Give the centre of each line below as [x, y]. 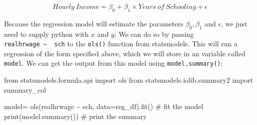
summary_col [25, 89]
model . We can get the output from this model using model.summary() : [113, 63]
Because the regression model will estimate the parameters [94, 23]
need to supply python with [46, 34]
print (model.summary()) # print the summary [75, 116]
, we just [234, 23]
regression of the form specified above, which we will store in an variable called [125, 53]
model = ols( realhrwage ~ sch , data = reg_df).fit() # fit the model [104, 106]
